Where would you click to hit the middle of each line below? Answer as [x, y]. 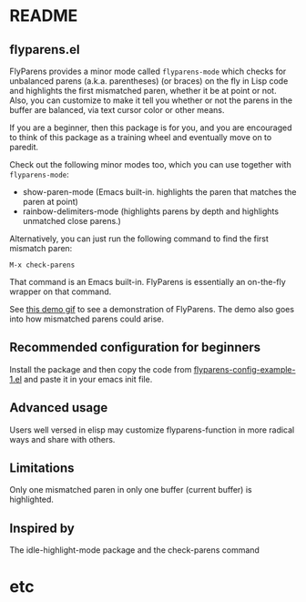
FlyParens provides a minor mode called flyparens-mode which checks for [148, 71]
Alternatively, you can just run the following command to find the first [139, 239]
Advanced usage [59, 408]
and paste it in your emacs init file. [88, 379]
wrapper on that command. [61, 291]
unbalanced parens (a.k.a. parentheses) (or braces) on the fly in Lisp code [149, 81]
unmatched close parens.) [71, 221]
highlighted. [32, 500]
